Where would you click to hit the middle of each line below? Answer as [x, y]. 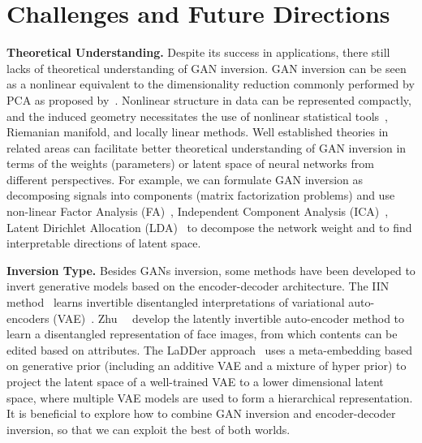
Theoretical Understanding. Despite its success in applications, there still [198, 52]
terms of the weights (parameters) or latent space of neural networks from [190, 163]
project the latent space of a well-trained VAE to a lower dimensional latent [195, 381]
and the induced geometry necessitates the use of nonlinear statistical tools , [197, 116]
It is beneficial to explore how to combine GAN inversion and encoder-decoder [201, 413]
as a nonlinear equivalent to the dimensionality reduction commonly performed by [211, 84]
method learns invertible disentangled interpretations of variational [176, 302]
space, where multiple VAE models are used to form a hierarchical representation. [210, 397]
